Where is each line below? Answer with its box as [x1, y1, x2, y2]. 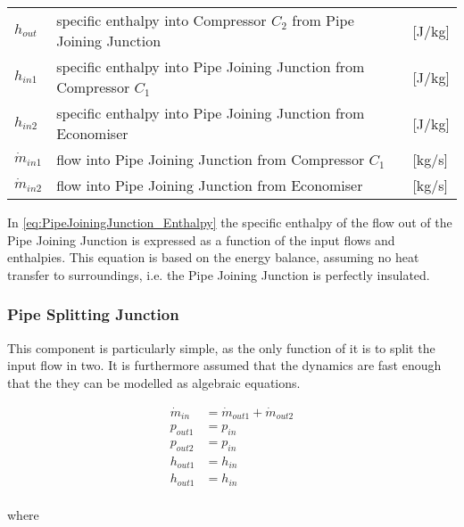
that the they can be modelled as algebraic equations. [7, 373, 301, 391]
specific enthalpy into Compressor [56, 10, 267, 30]
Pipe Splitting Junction [7, 303, 179, 325]
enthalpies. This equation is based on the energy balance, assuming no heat [7, 248, 419, 267]
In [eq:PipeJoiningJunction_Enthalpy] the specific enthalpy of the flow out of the [7, 213, 452, 231]
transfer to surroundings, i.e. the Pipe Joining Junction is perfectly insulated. [7, 265, 430, 284]
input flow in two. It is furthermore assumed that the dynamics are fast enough [7, 356, 442, 375]
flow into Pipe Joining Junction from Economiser [56, 175, 363, 195]
